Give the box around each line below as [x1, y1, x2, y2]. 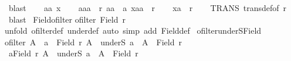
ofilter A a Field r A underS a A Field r [5, 35, 182, 48]
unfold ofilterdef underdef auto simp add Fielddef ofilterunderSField [5, 24, 262, 37]
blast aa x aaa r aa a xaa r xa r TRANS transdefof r [8, 2, 287, 13]
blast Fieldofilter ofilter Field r [8, 13, 126, 25]
